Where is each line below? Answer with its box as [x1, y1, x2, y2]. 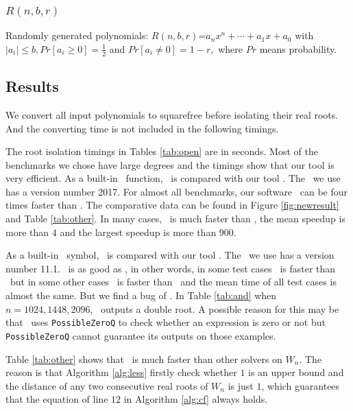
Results [5, 75, 59, 97]
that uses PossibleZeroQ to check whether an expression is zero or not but [5, 315, 326, 329]
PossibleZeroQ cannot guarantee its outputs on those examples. [5, 328, 276, 342]
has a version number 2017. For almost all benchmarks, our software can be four [5, 184, 348, 198]
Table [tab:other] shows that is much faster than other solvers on [5, 351, 282, 366]
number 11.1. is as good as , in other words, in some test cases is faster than [5, 261, 336, 275]
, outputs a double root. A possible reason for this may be [90, 301, 339, 316]
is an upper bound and [248, 365, 344, 379]
